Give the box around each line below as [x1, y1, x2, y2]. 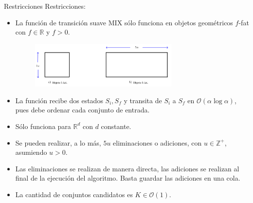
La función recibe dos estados [15, 95, 103, 105]
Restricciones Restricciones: [4, 1, 86, 11]
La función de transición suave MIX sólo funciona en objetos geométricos [15, 17, 233, 27]
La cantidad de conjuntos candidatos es [15, 189, 133, 199]
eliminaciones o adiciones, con [113, 137, 202, 148]
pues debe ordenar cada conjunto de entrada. [15, 105, 150, 115]
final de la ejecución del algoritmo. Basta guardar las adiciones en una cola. [15, 173, 240, 183]
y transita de [124, 95, 162, 105]
